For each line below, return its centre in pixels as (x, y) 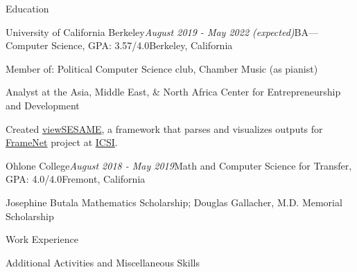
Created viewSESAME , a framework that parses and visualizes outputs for (164, 128)
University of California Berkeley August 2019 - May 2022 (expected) (150, 31)
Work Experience (42, 239)
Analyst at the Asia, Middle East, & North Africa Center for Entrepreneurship (173, 92)
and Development (43, 105)
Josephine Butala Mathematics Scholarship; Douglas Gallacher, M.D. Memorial (174, 202)
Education (27, 8)
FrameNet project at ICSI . (62, 142)
